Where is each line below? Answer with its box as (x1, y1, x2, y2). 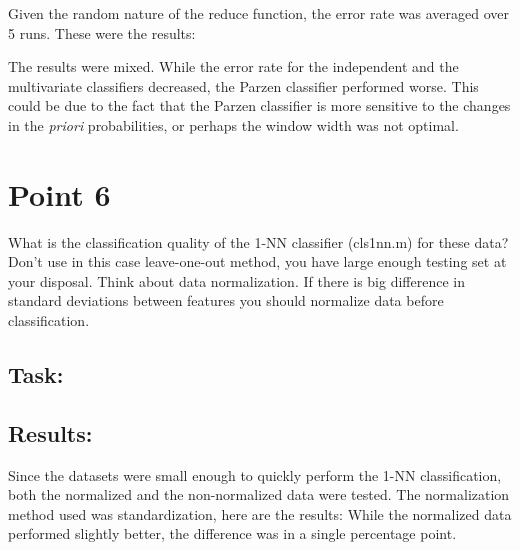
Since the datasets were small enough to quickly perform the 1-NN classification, (8, 464, 502, 485)
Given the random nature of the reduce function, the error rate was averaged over (8, 3, 510, 23)
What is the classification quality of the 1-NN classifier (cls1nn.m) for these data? (8, 231, 509, 252)
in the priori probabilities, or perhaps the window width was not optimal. (8, 114, 459, 135)
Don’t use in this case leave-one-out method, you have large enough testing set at (8, 251, 507, 272)
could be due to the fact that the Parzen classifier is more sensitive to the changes (8, 95, 511, 116)
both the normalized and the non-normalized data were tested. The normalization (8, 484, 510, 505)
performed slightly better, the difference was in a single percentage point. (8, 523, 457, 544)
